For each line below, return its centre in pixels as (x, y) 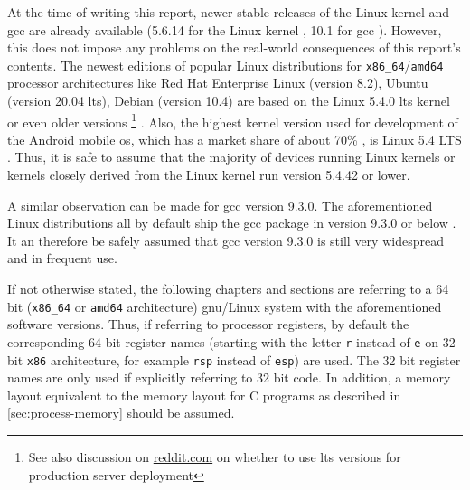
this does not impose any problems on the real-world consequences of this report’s (234, 47)
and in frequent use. (62, 258)
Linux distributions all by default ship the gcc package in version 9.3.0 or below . (232, 223)
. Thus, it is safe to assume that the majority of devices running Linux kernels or (231, 157)
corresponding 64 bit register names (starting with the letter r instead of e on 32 (231, 341)
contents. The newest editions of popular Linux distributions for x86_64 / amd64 (226, 65)
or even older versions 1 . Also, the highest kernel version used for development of (233, 120)
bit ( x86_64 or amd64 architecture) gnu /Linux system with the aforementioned (225, 306)
